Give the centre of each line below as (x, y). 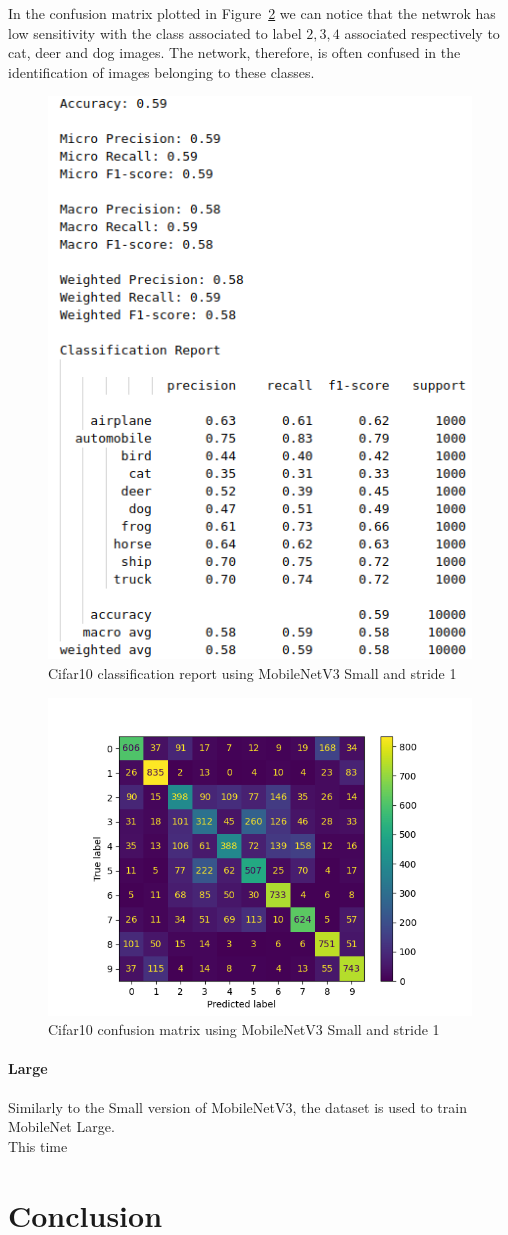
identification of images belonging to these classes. (161, 71)
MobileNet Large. (61, 1126)
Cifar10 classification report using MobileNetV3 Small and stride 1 (252, 673)
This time (38, 1145)
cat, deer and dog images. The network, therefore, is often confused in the (234, 52)
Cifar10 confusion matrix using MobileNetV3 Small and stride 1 (244, 1029)
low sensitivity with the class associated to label (155, 32)
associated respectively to (422, 32)
